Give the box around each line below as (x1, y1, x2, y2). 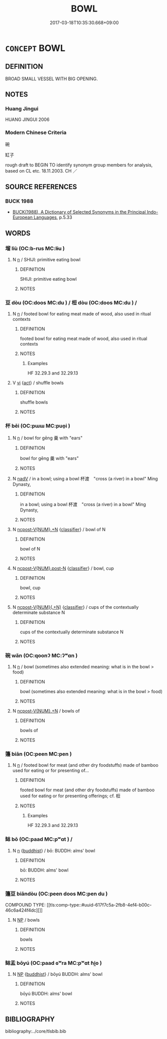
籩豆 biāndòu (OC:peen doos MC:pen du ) (5, 890, 108, 897)
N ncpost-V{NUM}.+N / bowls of (12, 708, 80, 714)
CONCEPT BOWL (5, 42, 66, 54)
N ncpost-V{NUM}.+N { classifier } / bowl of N (12, 526, 106, 532)
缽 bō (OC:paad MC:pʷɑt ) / (5, 836, 73, 843)
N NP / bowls (12, 917, 40, 923)
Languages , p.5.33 (33, 214, 73, 221)
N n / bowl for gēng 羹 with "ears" (12, 435, 83, 441)
